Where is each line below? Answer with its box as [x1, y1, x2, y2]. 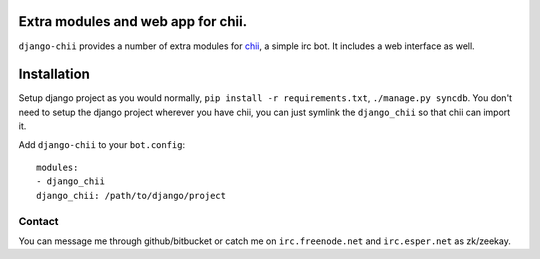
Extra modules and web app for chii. [18, 13, 248, 30]
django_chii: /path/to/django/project [36, 190, 227, 201]
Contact [18, 214, 59, 228]
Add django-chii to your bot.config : [18, 138, 186, 150]
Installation [18, 66, 90, 83]
